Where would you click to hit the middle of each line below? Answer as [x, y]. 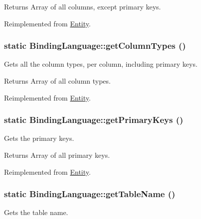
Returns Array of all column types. [57, 81]
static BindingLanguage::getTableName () [90, 194]
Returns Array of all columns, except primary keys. [83, 6]
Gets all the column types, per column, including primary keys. [101, 64]
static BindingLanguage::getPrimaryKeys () [94, 120]
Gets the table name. [36, 212]
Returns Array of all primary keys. [57, 155]
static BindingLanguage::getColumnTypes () [95, 46]
